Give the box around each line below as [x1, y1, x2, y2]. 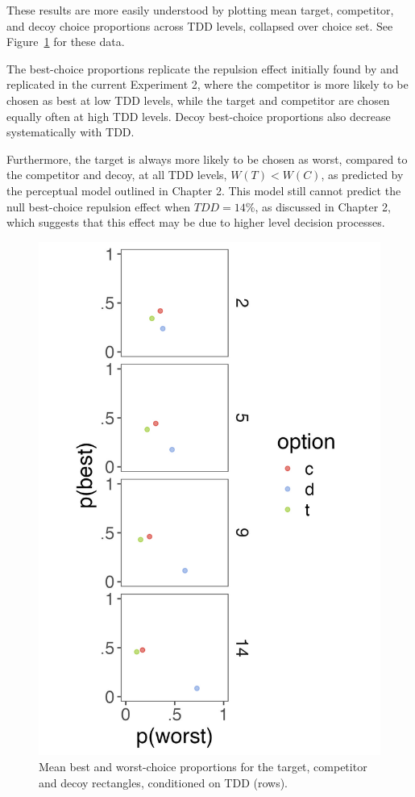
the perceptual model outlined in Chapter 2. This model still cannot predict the [6, 182, 401, 198]
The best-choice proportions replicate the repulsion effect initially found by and [6, 60, 399, 77]
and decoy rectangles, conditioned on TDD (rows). [39, 774, 288, 791]
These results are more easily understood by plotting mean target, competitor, [6, 2, 394, 18]
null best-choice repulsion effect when [6, 198, 191, 215]
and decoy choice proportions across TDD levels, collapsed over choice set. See [6, 17, 393, 34]
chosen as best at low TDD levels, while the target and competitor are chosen [6, 91, 390, 108]
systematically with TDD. [6, 123, 135, 140]
